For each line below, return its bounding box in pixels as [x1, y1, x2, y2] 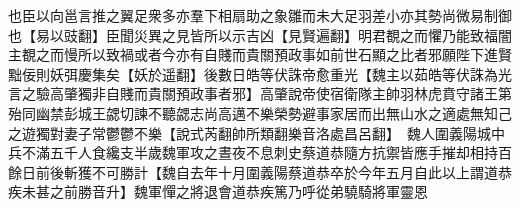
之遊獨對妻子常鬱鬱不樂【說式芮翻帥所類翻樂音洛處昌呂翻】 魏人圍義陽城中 [8, 122, 505, 143]
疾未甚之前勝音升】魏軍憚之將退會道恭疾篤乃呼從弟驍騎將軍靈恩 [8, 181, 428, 202]
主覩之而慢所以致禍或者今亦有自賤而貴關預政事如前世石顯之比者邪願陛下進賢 [8, 44, 512, 65]
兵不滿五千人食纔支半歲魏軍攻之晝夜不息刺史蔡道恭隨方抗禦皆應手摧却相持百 [8, 142, 512, 163]
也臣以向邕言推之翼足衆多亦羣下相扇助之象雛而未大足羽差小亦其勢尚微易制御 [8, 5, 512, 25]
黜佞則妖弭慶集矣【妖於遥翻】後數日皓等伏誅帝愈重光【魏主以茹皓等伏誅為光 [8, 63, 512, 84]
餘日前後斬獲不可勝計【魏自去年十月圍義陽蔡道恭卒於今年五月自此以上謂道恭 [8, 161, 512, 182]
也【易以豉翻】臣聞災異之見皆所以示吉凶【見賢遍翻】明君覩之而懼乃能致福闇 [8, 24, 512, 45]
